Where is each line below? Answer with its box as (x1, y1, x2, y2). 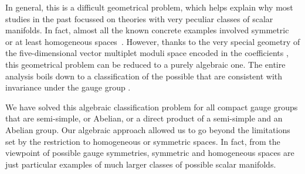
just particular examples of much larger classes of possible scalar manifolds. (5, 158, 276, 170)
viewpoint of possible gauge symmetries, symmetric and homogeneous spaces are (5, 147, 294, 159)
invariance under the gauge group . (5, 81, 131, 93)
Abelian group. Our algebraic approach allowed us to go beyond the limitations (5, 123, 290, 135)
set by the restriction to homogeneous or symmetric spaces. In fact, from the (5, 135, 280, 147)
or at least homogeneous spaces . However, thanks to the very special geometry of (5, 35, 300, 47)
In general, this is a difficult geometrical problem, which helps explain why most (5, 1, 293, 13)
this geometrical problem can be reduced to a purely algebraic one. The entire (5, 58, 286, 70)
